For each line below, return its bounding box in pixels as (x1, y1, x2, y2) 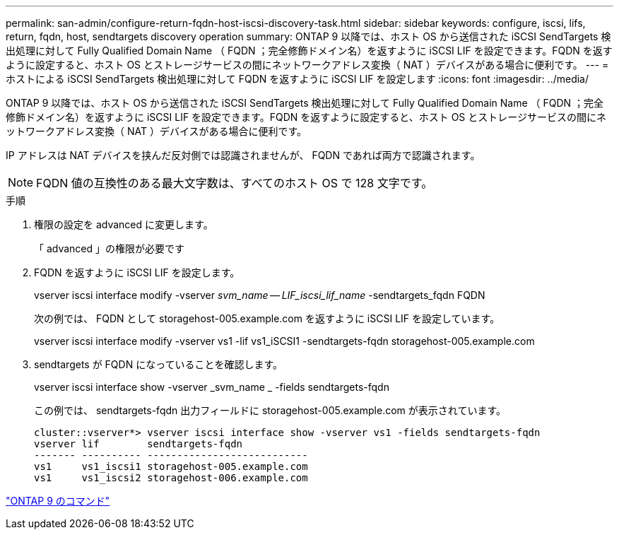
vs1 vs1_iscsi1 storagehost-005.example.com (34, 461, 308, 472)
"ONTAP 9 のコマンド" (6, 495, 110, 507)
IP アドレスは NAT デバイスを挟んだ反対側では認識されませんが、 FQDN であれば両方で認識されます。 (6, 149, 481, 161)
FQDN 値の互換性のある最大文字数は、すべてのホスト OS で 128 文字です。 (36, 176, 433, 190)
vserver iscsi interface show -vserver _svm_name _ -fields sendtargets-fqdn (34, 381, 389, 393)
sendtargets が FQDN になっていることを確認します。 (34, 358, 283, 370)
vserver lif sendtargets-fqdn (34, 438, 243, 449)
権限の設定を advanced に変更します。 (34, 218, 213, 230)
